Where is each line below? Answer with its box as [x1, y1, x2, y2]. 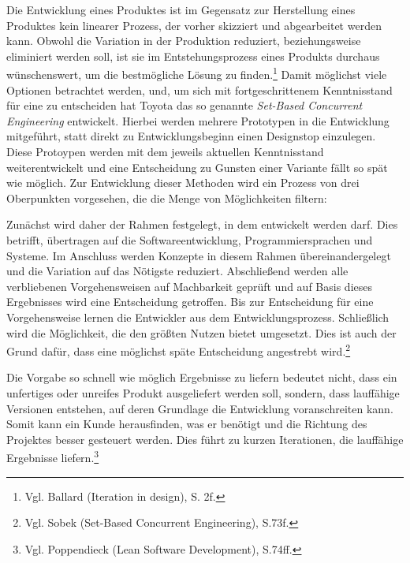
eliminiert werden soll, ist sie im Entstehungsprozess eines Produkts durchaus [6, 47, 380, 64]
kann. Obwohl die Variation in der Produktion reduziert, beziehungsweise [6, 32, 361, 49]
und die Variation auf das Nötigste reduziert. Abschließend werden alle [6, 263, 348, 279]
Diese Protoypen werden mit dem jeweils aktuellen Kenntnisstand [6, 144, 324, 159]
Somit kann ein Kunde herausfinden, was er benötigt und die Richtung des [6, 416, 367, 432]
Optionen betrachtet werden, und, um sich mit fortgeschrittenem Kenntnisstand [6, 81, 393, 98]
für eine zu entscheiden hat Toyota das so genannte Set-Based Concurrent [6, 97, 363, 114]
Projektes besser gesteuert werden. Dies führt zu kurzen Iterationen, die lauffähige [6, 431, 404, 447]
